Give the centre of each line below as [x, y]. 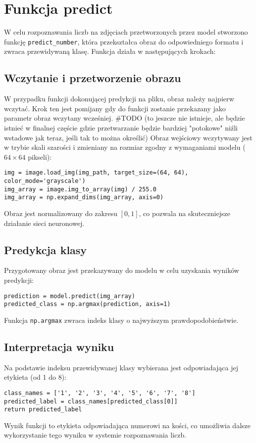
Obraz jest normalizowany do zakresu [61, 213]
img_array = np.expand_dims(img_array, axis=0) [84, 198]
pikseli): [40, 156]
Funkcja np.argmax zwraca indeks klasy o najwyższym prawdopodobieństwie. [121, 320]
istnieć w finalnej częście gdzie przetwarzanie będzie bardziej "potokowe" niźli [121, 127]
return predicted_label [43, 410]
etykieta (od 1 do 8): [35, 377]
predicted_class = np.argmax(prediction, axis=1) [87, 304]
